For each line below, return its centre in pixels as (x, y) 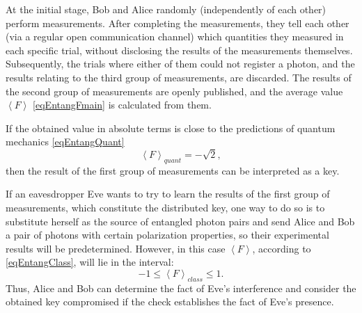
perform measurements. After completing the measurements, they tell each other (178, 23)
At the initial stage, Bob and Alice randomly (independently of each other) (166, 9)
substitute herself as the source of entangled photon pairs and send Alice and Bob (180, 221)
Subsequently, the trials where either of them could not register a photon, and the (180, 64)
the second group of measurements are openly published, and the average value (174, 91)
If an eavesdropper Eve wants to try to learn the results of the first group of (168, 194)
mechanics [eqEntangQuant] (65, 142)
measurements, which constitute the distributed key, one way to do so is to (165, 208)
